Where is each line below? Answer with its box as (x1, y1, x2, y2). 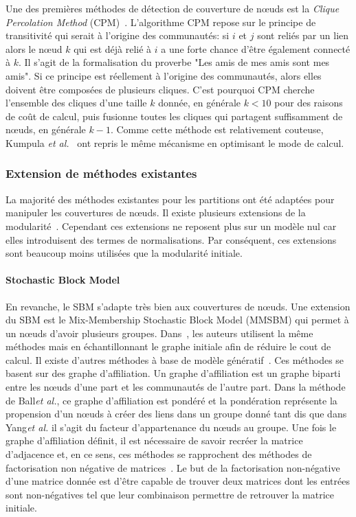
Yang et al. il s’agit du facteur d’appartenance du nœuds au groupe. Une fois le (5, 420, 337, 434)
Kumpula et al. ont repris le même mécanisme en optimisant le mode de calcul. (5, 135, 344, 150)
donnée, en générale (158, 95, 241, 110)
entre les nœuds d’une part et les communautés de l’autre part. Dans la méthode (5, 380, 346, 394)
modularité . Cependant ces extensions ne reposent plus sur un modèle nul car (5, 218, 337, 233)
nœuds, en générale (5, 122, 86, 137)
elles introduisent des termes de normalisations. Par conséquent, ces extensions (5, 232, 337, 246)
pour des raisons (274, 95, 343, 110)
